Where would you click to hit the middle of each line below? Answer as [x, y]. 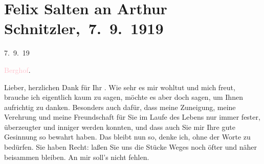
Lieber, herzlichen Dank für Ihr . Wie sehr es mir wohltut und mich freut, [120, 87]
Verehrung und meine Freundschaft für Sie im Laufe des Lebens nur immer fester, [132, 117]
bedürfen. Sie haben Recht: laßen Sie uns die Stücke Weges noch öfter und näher [130, 147]
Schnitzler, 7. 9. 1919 [84, 28]
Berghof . [17, 70]
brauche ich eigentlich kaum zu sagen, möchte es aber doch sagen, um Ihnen [124, 97]
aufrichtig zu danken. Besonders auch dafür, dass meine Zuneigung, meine [120, 107]
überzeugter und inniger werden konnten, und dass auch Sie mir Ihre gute [120, 127]
